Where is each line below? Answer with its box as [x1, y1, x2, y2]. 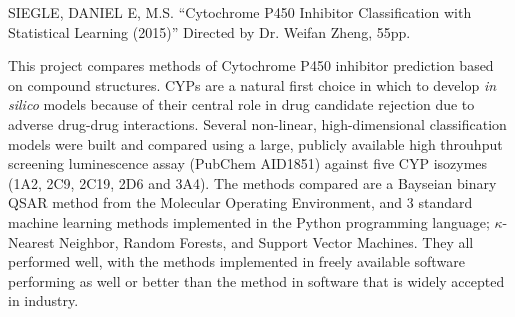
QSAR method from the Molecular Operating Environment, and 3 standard [8, 192, 473, 213]
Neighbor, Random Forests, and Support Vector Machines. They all [59, 231, 474, 252]
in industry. [8, 290, 79, 311]
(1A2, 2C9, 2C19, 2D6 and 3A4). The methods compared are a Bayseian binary [8, 172, 497, 193]
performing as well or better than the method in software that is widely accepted [8, 270, 505, 291]
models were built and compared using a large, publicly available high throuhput [8, 133, 503, 154]
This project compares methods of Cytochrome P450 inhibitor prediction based [8, 55, 494, 76]
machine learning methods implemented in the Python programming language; [8, 211, 490, 232]
